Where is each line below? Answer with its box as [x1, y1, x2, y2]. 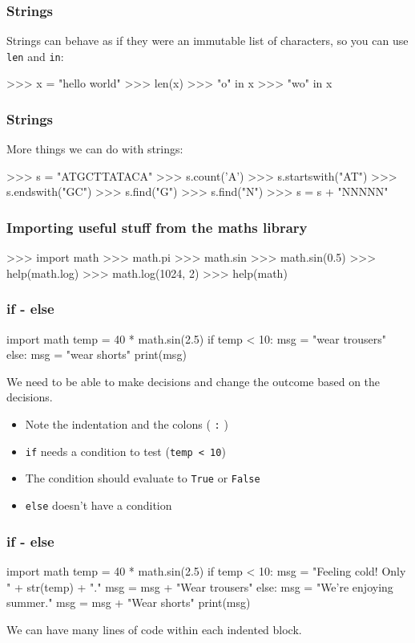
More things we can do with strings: [6, 140, 183, 157]
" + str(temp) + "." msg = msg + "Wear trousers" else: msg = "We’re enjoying [6, 578, 393, 595]
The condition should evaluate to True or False [25, 470, 260, 486]
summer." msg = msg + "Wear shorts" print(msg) [6, 594, 251, 611]
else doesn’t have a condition [25, 497, 172, 514]
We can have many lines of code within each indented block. [6, 621, 302, 637]
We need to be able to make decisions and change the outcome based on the [6, 372, 381, 389]
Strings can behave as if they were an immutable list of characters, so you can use [6, 32, 409, 49]
